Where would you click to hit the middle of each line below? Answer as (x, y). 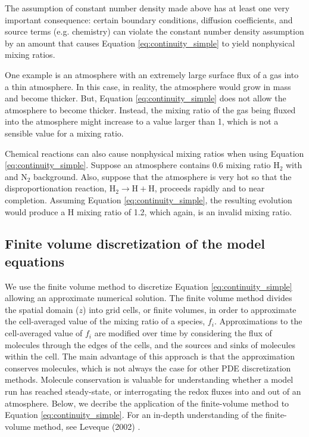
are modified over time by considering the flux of (183, 333)
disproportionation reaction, (56, 188)
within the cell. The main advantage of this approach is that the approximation (150, 356)
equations (35, 261)
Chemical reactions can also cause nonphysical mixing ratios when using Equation (154, 153)
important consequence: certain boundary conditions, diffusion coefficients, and (149, 19)
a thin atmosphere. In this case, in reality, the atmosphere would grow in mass (148, 86)
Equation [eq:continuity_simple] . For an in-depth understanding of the (134, 415)
